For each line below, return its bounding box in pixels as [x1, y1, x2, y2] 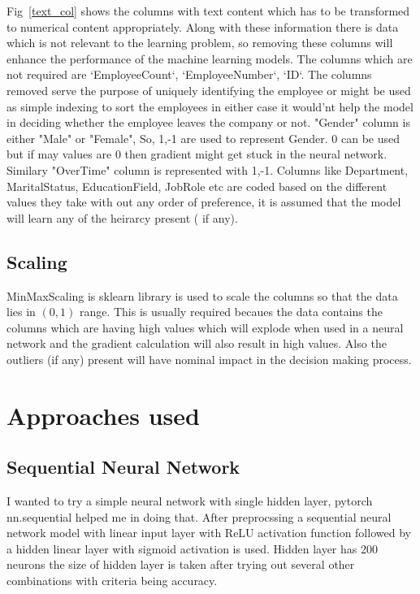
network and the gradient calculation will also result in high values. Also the [6, 335, 387, 352]
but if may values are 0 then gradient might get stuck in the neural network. [6, 145, 388, 163]
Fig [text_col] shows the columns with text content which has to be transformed [6, 2, 410, 19]
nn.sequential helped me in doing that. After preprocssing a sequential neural [6, 508, 392, 525]
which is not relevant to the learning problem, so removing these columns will [6, 34, 393, 51]
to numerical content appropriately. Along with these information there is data [6, 18, 399, 35]
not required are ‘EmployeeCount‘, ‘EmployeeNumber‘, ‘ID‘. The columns [6, 66, 372, 83]
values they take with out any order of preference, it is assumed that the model [6, 193, 401, 210]
